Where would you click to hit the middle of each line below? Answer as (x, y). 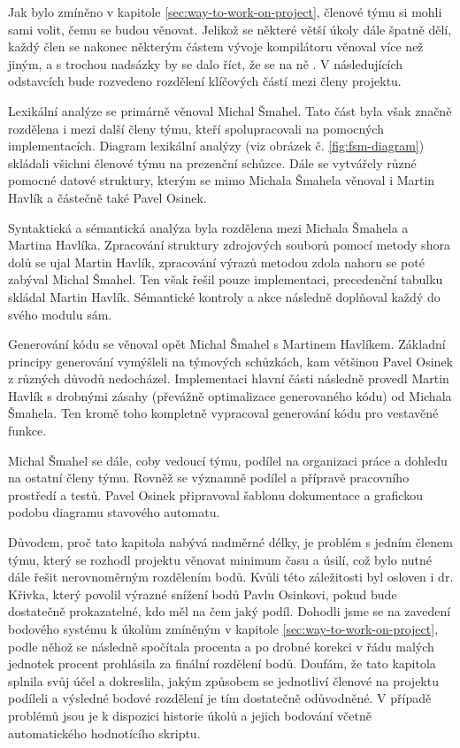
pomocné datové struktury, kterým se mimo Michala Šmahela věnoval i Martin (222, 180)
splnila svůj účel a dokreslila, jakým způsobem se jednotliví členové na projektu (223, 680)
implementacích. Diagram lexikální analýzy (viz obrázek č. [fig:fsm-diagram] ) (216, 146)
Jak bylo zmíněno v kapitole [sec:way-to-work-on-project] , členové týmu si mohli (225, 12)
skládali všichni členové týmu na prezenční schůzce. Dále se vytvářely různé (212, 162)
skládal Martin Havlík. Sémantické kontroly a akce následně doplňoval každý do (224, 296)
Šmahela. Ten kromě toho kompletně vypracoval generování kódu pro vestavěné (223, 413)
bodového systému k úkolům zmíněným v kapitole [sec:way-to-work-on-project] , (223, 628)
